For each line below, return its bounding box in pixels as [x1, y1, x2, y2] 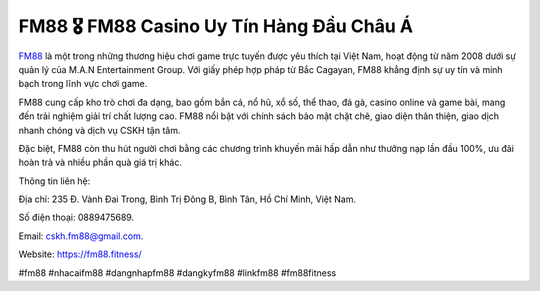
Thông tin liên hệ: [18, 175, 91, 187]
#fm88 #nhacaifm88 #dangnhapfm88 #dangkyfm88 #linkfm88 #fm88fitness [18, 266, 337, 279]
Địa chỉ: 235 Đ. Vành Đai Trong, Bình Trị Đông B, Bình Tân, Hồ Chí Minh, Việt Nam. [18, 193, 357, 205]
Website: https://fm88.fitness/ [18, 248, 142, 260]
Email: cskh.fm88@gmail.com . [18, 230, 144, 242]
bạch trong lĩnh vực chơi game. [18, 78, 148, 90]
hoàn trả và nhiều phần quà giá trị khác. [18, 156, 182, 169]
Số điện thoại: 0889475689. [18, 211, 135, 224]
